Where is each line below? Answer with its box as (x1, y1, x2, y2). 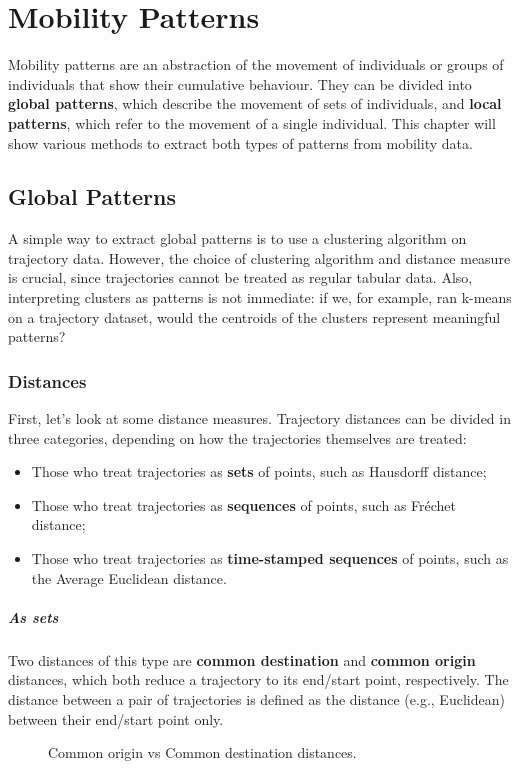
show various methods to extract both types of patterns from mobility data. (8, 132, 473, 153)
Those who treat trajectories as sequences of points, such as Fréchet (31, 494, 457, 515)
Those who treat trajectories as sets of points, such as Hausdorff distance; (31, 461, 487, 482)
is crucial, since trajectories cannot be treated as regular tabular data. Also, (8, 267, 473, 288)
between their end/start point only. (8, 708, 224, 729)
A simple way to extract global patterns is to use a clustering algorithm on (8, 228, 467, 249)
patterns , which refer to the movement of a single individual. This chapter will (8, 112, 496, 133)
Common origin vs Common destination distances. (48, 742, 357, 763)
